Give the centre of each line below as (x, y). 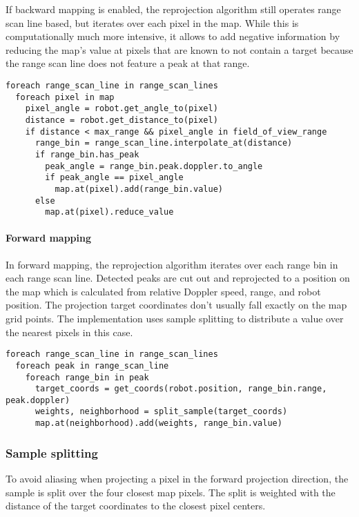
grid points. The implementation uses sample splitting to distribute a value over (175, 319)
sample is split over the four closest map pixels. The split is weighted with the (171, 492)
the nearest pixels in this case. (69, 332)
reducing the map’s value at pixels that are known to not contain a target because (179, 49)
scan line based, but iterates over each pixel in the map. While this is (152, 22)
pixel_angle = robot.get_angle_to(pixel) (122, 109)
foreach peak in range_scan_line (92, 365)
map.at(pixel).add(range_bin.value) (139, 189)
